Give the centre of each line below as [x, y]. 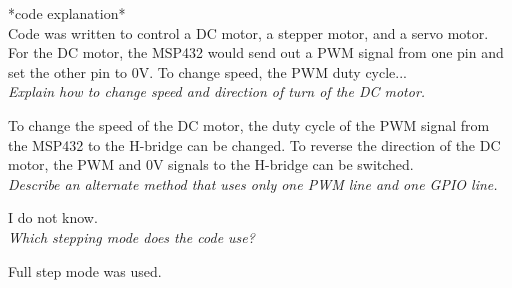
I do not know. [53, 217]
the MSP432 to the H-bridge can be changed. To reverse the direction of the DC [254, 144]
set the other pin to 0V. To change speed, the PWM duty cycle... [207, 71]
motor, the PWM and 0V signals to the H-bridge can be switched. [211, 164]
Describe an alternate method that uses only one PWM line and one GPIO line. [253, 183]
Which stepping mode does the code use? [131, 236]
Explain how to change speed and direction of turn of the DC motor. [217, 91]
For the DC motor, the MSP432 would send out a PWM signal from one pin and [256, 52]
